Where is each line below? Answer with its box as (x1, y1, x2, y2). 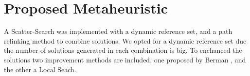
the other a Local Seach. (4, 64, 76, 74)
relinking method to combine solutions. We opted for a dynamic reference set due (4, 35, 247, 46)
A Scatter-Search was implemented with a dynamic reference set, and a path (4, 26, 232, 36)
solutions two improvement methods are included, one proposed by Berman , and (4, 54, 246, 64)
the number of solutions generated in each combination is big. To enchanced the (4, 45, 242, 55)
